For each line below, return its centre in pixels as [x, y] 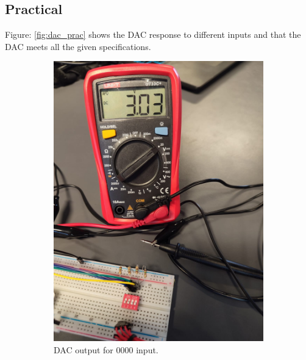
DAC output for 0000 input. [106, 349]
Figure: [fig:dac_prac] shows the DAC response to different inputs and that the [153, 34]
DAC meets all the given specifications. [78, 46]
